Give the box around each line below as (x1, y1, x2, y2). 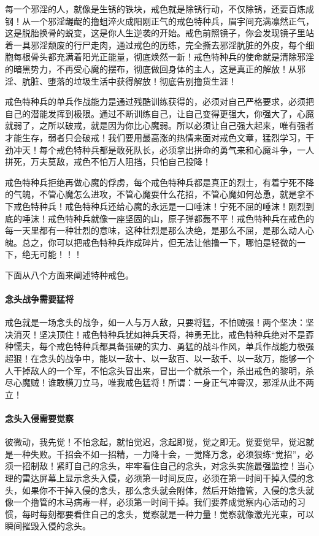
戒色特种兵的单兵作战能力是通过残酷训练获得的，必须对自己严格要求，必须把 (5, 95, 314, 108)
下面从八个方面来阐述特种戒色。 (5, 268, 134, 281)
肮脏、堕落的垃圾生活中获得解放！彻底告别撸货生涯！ (21, 74, 237, 87)
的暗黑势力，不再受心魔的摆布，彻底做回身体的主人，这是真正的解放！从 (5, 62, 297, 75)
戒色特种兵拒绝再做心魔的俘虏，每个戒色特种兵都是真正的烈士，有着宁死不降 (5, 175, 314, 188)
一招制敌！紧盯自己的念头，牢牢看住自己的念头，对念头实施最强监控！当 (13, 459, 306, 472)
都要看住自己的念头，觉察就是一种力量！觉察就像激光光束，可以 (56, 507, 314, 520)
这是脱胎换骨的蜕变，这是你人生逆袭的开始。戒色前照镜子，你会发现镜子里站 (5, 26, 314, 39)
